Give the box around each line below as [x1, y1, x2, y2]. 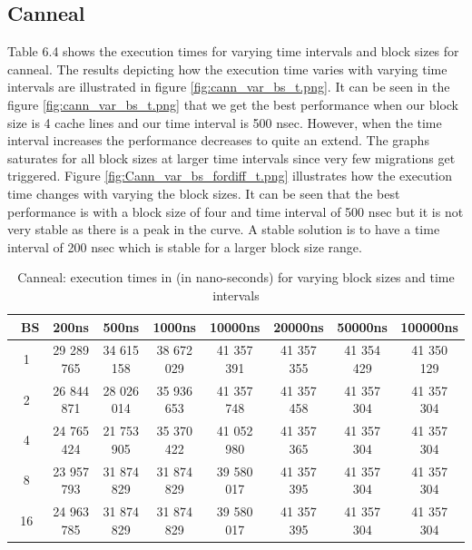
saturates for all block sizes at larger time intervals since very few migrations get [7, 148, 456, 167]
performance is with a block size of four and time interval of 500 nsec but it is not [7, 201, 464, 221]
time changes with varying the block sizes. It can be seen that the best [7, 183, 400, 202]
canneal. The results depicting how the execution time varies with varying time [7, 59, 447, 78]
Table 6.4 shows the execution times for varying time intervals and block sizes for [7, 42, 459, 61]
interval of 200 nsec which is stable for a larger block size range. [7, 237, 362, 256]
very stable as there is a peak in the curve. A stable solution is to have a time [7, 220, 440, 239]
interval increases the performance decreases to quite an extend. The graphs [7, 131, 429, 150]
